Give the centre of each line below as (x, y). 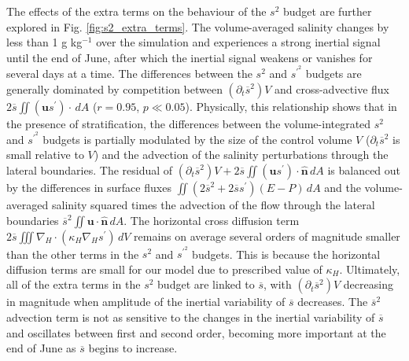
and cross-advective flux (332, 88)
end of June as (41, 348)
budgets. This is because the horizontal (286, 254)
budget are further (327, 11)
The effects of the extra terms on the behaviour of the (136, 11)
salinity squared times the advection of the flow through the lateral (213, 205)
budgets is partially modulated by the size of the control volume (197, 139)
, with (278, 284)
